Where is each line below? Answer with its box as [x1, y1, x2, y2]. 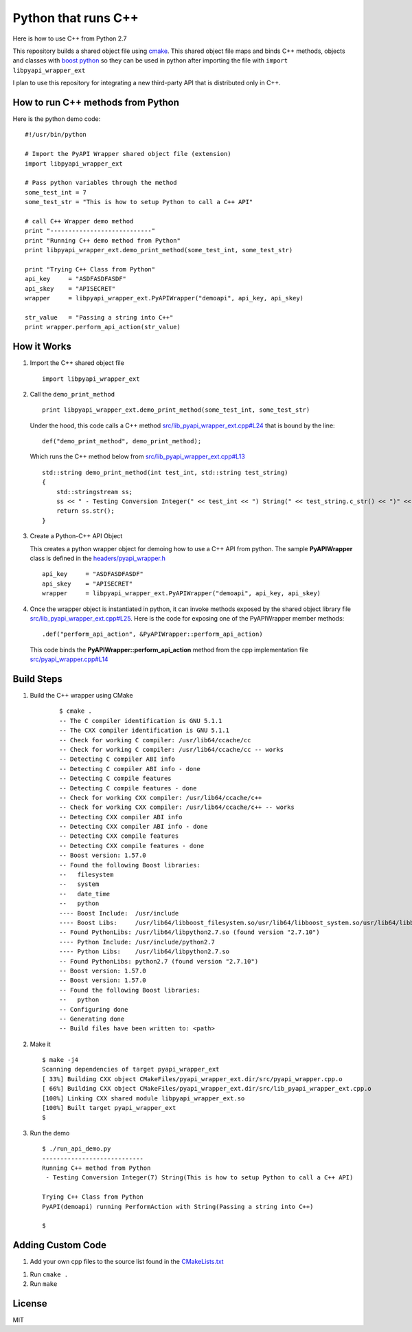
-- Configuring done [59, 1006, 128, 1013]
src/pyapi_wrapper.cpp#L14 [30, 655, 109, 663]
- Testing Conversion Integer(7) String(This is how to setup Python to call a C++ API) [45, 1174, 354, 1181]
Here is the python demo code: [12, 115, 101, 123]
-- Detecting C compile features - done [59, 784, 197, 792]
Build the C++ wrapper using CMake [30, 691, 133, 700]
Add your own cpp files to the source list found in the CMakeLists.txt [30, 1258, 224, 1266]
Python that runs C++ [12, 10, 139, 25]
